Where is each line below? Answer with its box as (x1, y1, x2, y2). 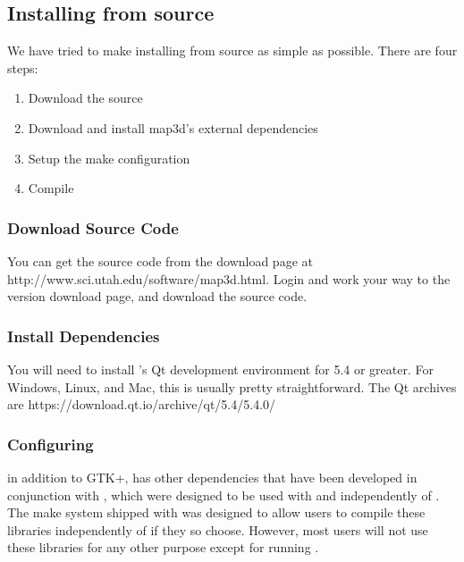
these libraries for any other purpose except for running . (7, 538, 319, 557)
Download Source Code (7, 216, 179, 239)
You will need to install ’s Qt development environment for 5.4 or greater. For (7, 359, 434, 378)
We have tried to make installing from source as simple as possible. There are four (7, 41, 458, 60)
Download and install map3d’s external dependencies (28, 118, 318, 137)
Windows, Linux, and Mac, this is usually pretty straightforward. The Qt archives (7, 377, 457, 396)
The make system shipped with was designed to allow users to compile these (7, 503, 426, 522)
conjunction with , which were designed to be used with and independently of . (7, 485, 440, 504)
